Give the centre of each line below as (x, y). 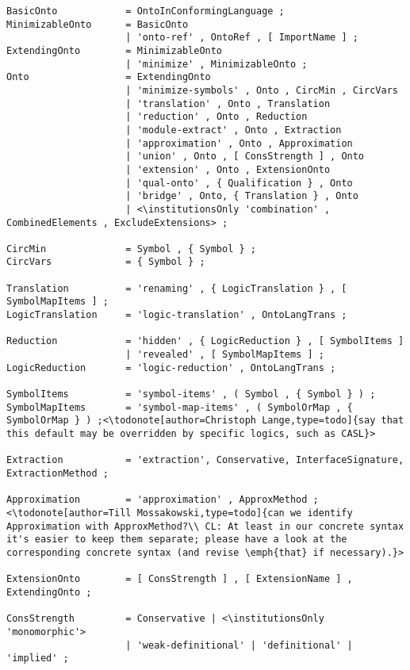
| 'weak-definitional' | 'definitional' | (239, 645)
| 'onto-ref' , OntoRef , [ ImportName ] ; (242, 38)
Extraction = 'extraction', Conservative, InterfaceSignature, (205, 460)
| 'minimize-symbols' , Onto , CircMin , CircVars (262, 90)
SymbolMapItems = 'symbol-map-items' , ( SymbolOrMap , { (180, 407)
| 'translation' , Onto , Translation (228, 103)
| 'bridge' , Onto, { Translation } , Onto (242, 196)
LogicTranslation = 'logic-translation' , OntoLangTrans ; (177, 315)
